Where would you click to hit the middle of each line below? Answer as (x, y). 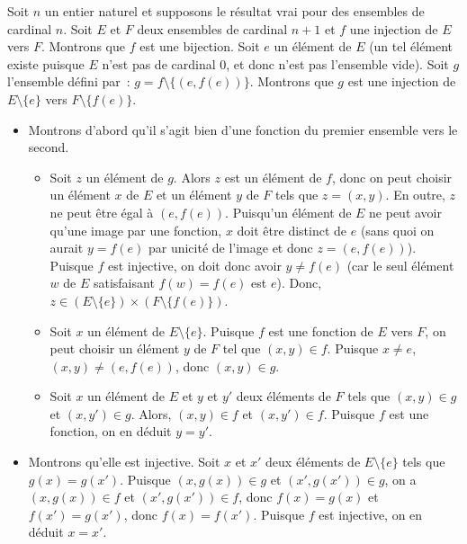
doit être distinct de (292, 230)
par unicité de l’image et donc (230, 248)
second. (49, 147)
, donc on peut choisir (392, 177)
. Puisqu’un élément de (288, 212)
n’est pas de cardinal (159, 63)
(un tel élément (411, 46)
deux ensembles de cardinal (212, 28)
